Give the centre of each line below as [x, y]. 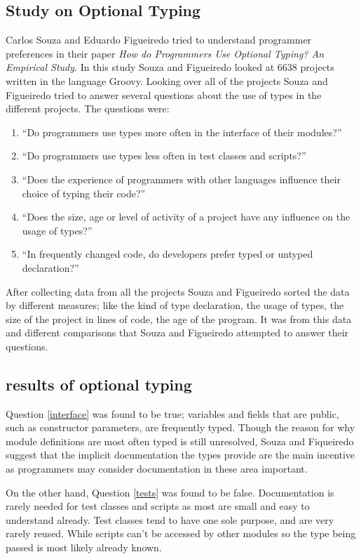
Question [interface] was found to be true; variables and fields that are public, [172, 413]
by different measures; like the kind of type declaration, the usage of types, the [175, 305]
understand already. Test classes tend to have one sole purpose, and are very [170, 519]
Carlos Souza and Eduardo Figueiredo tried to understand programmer [159, 40]
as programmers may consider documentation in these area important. [157, 469]
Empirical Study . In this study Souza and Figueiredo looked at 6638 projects [170, 67]
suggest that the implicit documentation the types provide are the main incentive [180, 455]
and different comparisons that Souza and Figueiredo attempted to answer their [177, 333]
